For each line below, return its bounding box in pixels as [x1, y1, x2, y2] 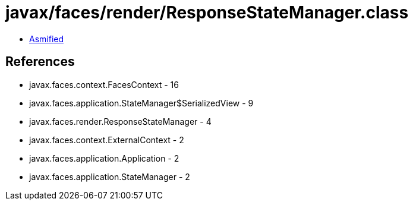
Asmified [29, 33, 64, 44]
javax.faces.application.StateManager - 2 [29, 171, 190, 182]
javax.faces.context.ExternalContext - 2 [29, 134, 184, 145]
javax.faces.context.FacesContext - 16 [29, 79, 179, 90]
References [5, 54, 75, 70]
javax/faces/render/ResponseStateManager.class [5, 2, 409, 23]
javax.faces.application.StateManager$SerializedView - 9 [29, 97, 254, 108]
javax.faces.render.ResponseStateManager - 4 [29, 116, 212, 127]
